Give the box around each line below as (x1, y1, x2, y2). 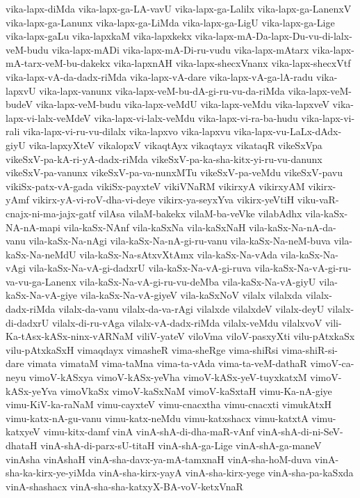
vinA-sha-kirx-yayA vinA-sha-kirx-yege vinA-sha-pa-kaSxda (99, 465, 354, 480)
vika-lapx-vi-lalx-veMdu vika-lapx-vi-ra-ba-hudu (94, 110, 298, 125)
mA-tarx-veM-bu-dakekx (6, 56, 111, 70)
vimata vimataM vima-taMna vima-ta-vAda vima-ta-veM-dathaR (27, 356, 307, 371)
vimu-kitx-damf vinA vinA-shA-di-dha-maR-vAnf (43, 424, 254, 439)
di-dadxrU (6, 315, 49, 329)
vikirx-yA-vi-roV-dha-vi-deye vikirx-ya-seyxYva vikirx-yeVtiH (32, 192, 295, 207)
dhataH (6, 438, 38, 452)
